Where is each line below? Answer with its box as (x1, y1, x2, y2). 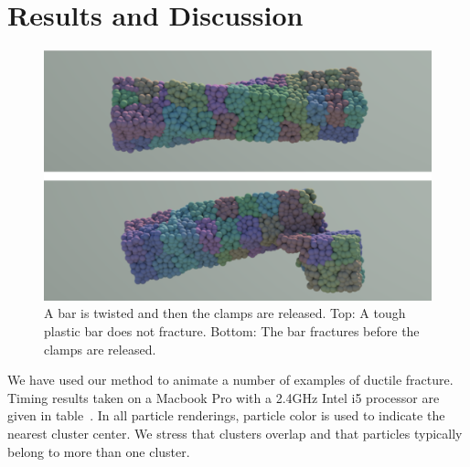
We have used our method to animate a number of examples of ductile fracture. (7, 370, 454, 389)
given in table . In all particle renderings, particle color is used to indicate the (7, 406, 445, 425)
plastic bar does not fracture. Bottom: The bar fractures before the (44, 322, 420, 340)
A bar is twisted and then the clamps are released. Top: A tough (44, 303, 406, 323)
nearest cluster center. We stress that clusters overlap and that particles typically (7, 423, 463, 442)
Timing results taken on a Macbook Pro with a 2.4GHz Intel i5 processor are (7, 387, 440, 407)
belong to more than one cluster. (7, 441, 190, 461)
